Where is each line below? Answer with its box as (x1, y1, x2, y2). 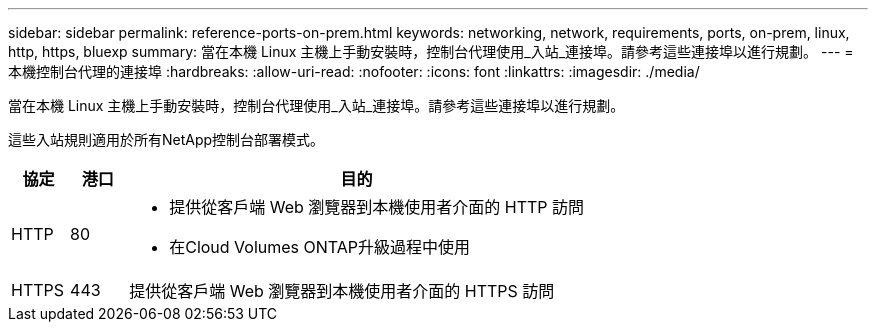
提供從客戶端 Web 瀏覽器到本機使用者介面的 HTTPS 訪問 (129, 281, 555, 301)
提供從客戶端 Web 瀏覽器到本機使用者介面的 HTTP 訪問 (169, 197, 585, 217)
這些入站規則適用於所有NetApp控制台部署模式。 (8, 131, 325, 148)
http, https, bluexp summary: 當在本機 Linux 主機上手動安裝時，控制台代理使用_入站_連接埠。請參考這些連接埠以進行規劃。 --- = (8, 43, 854, 60)
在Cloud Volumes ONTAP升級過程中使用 (169, 237, 471, 257)
